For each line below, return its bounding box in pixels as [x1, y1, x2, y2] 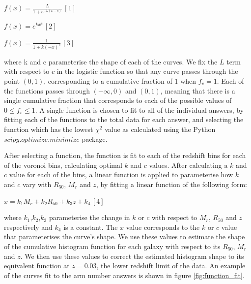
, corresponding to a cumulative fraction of [44, 76, 172, 86]
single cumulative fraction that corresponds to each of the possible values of [4, 95, 232, 105]
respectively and [4, 221, 53, 232]
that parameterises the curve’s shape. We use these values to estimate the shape [4, 231, 245, 242]
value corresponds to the [126, 221, 200, 232]
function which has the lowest [4, 124, 93, 134]
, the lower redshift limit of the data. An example [96, 260, 246, 271]
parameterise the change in [49, 212, 130, 222]
